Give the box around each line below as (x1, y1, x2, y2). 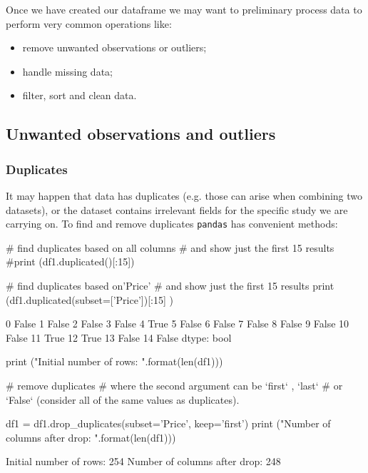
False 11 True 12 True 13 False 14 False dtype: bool (6, 330, 232, 345)
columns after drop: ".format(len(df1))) (6, 429, 176, 444)
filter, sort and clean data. (22, 88, 137, 103)
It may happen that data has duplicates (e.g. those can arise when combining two (6, 188, 363, 203)
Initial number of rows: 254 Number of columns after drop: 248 (6, 454, 281, 469)
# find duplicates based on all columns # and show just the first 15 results (6, 240, 334, 255)
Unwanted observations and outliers (6, 123, 276, 145)
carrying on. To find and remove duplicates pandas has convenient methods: (6, 216, 338, 231)
